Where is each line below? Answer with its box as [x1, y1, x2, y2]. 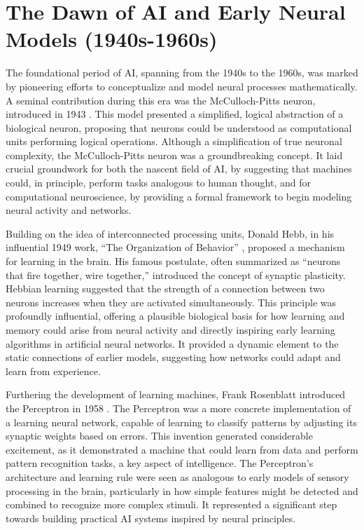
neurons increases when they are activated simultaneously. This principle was [6, 294, 337, 309]
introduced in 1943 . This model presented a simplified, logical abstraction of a [6, 107, 344, 121]
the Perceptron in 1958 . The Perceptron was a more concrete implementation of [6, 400, 351, 415]
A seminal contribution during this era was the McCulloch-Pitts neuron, [6, 93, 316, 107]
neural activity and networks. [6, 203, 132, 217]
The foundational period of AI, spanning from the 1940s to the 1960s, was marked [6, 65, 358, 80]
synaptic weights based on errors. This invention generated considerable [6, 428, 313, 443]
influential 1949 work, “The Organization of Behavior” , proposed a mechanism [6, 240, 345, 254]
